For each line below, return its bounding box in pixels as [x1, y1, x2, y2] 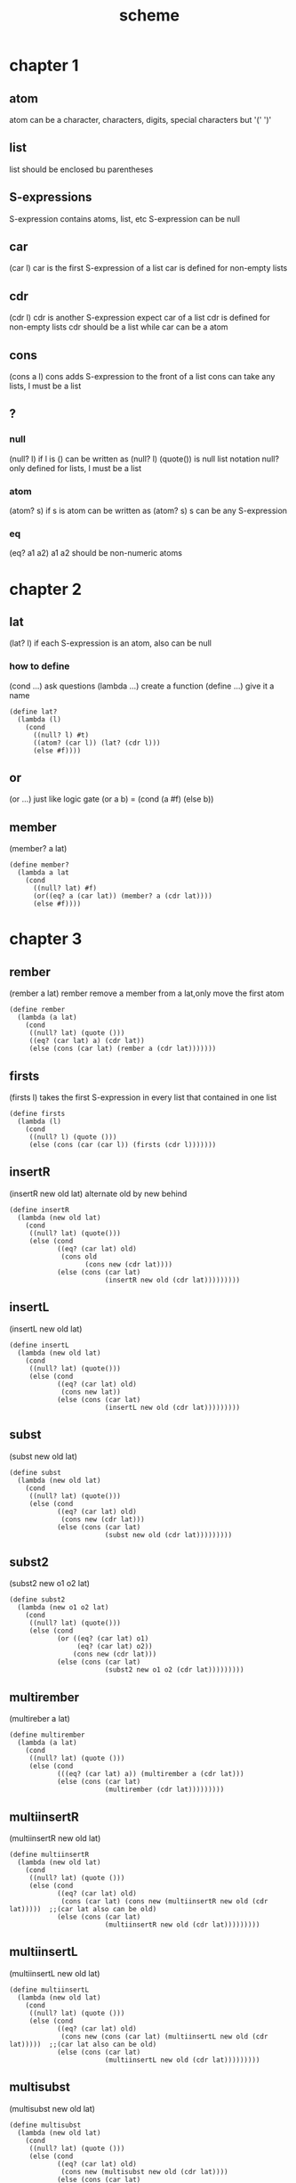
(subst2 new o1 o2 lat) [9, 1578, 91, 1589]
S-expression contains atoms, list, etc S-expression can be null [9, 213, 240, 224]
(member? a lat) [9, 843, 68, 854]
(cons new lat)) [60, 1387, 122, 1397]
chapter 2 [9, 579, 83, 599]
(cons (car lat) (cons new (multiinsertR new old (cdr [60, 1896, 268, 1906]
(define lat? [9, 707, 58, 716]
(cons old [60, 1252, 98, 1261]
